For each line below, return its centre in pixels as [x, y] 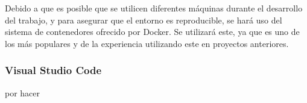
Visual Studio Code [53, 70]
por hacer [23, 92]
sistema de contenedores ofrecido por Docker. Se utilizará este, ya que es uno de [152, 32]
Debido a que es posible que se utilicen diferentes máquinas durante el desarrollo [154, 8]
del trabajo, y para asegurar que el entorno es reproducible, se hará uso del [144, 20]
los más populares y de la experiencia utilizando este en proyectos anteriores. [147, 43]
